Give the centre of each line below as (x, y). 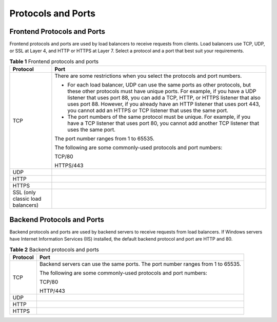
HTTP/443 (52, 291)
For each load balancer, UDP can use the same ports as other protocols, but (159, 85)
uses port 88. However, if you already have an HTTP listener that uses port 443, (164, 104)
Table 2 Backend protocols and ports (54, 249)
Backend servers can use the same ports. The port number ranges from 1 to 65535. (140, 264)
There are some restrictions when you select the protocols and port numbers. (148, 76)
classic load (27, 199)
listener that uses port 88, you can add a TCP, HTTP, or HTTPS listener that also (164, 98)
